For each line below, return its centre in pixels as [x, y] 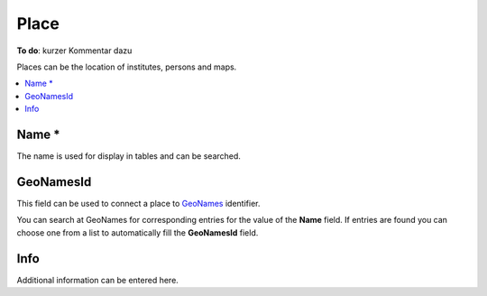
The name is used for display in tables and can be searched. [129, 156]
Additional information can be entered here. [98, 280]
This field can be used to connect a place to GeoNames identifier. [138, 203]
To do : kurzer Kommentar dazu [74, 51]
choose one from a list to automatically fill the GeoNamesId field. [138, 232]
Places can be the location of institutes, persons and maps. [127, 67]
